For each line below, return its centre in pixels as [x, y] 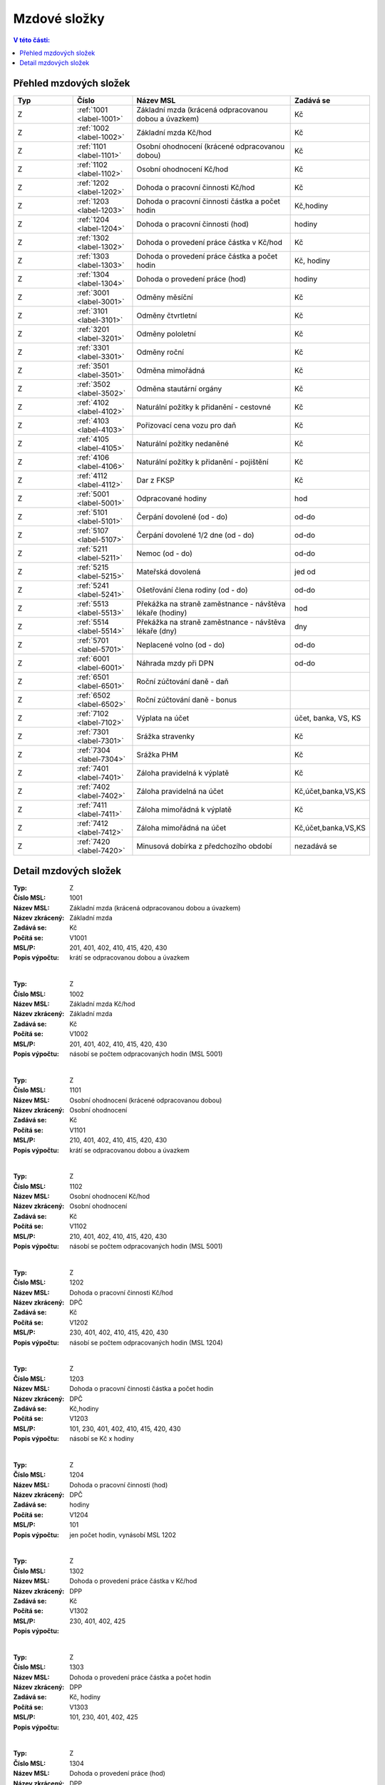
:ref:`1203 [93, 201]
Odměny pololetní [166, 334]
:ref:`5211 [92, 549]
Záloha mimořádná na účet [181, 828]
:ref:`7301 [93, 732]
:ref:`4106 [93, 458]
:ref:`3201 [93, 330]
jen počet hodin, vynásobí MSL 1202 [123, 1534]
